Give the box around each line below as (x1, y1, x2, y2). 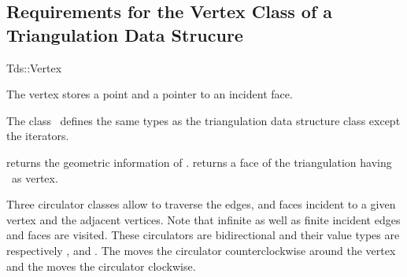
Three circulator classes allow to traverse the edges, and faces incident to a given (6, 196, 396, 212)
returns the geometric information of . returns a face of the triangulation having (6, 153, 392, 170)
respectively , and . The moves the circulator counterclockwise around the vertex (6, 242, 396, 258)
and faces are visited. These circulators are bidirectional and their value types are (6, 227, 400, 243)
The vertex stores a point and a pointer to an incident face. (6, 86, 293, 102)
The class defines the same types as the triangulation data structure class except (6, 112, 401, 128)
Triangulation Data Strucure (6, 22, 243, 46)
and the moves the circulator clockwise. (6, 257, 196, 274)
